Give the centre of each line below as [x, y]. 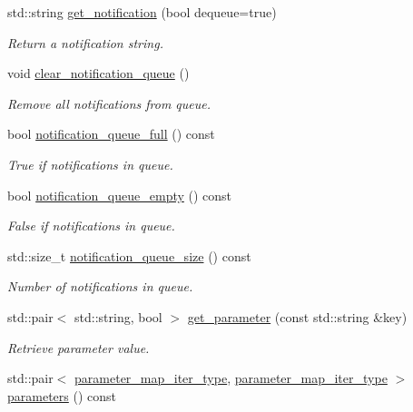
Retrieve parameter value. [79, 347]
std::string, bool [118, 316]
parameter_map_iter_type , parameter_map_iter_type [231, 378]
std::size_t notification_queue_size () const [129, 255]
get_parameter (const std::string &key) [297, 316]
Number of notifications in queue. [100, 286]
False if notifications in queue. [91, 226]
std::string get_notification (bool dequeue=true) [142, 12]
